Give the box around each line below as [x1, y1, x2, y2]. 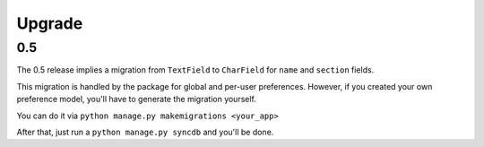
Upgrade [16, 13, 83, 33]
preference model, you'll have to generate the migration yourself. [16, 94, 257, 105]
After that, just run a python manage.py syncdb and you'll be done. [16, 126, 274, 137]
